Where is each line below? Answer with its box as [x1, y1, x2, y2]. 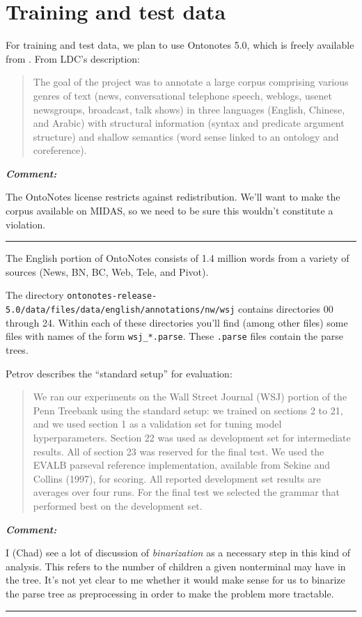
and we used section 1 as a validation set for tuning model [33, 416, 282, 431]
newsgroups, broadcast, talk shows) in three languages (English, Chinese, [33, 102, 345, 116]
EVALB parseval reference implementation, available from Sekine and [33, 458, 331, 472]
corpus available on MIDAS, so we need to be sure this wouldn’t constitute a [6, 203, 333, 218]
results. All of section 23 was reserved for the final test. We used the [33, 444, 324, 458]
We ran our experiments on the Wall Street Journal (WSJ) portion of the [33, 389, 347, 404]
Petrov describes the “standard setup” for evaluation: [6, 366, 233, 380]
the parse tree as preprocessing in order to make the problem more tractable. [6, 586, 334, 600]
